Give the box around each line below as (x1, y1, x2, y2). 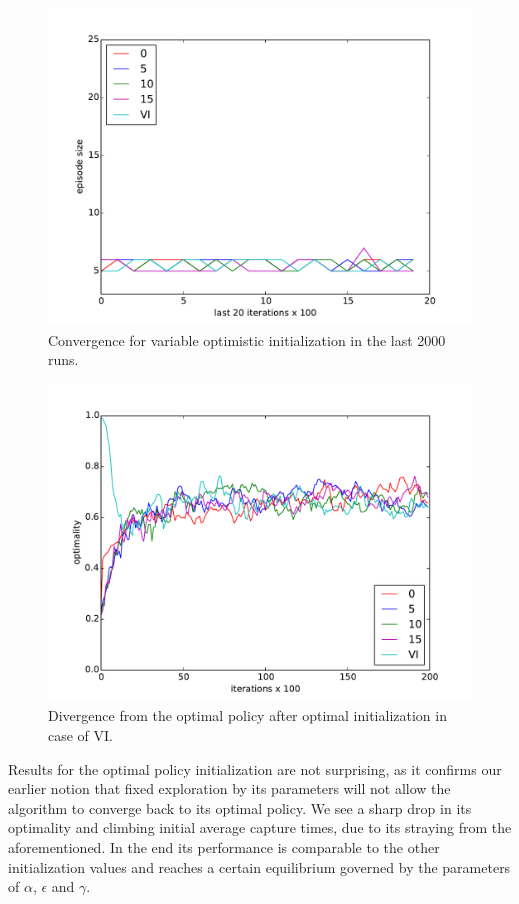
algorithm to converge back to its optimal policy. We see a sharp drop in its (8, 797, 472, 818)
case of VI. (48, 724, 114, 745)
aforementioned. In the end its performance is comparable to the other (8, 836, 440, 857)
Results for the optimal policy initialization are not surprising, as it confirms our (8, 758, 502, 779)
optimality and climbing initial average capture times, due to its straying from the (8, 817, 512, 838)
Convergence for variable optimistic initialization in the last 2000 (48, 329, 446, 350)
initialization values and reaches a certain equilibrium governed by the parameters (8, 856, 511, 877)
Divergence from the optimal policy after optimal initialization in (48, 705, 447, 726)
